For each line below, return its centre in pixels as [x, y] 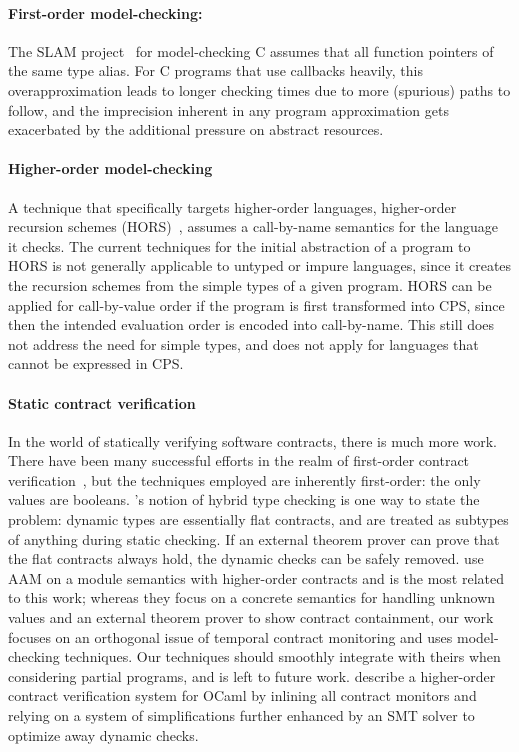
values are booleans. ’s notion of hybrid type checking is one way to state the [244, 499]
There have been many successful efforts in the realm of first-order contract [239, 460]
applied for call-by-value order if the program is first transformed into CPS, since [256, 304]
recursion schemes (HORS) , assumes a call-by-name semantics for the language [253, 226]
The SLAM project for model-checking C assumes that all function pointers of [251, 50]
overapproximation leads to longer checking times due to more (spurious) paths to [259, 89]
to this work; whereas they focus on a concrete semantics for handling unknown [252, 597]
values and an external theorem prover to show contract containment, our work [251, 617]
